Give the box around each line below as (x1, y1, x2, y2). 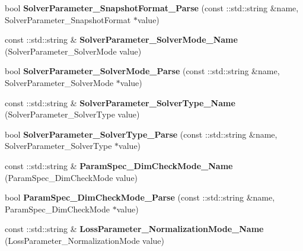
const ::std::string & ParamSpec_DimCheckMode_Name (5, 159, 233, 171)
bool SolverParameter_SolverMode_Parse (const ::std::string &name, (5, 65, 280, 77)
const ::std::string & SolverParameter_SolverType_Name (5, 96, 235, 109)
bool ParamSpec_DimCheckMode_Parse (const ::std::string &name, (5, 191, 275, 204)
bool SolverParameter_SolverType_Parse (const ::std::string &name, (5, 128, 278, 140)
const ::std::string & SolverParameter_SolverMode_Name (5, 33, 238, 46)
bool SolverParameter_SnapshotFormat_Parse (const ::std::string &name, (5, 2, 299, 14)
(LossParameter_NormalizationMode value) (5, 234, 164, 246)
